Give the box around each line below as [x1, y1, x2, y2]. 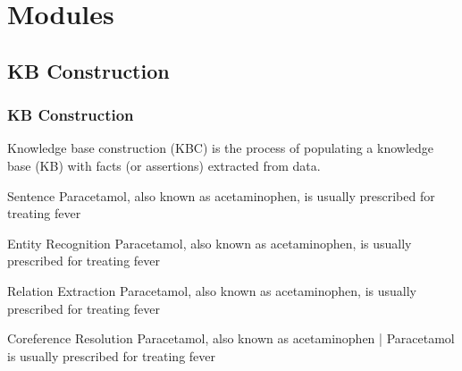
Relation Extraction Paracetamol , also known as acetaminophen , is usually [7, 281, 416, 299]
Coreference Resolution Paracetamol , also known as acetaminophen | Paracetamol [7, 329, 455, 348]
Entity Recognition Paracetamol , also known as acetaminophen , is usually [7, 233, 412, 252]
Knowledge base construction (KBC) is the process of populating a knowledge [7, 139, 434, 157]
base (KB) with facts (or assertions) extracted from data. [7, 156, 321, 174]
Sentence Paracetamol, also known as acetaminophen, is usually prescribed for [7, 186, 435, 205]
